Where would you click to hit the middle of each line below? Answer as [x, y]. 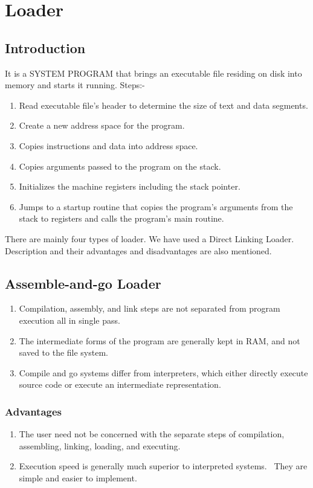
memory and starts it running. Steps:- [75, 85]
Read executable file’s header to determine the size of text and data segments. [163, 105]
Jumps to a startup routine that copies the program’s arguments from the [156, 206]
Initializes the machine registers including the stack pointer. [130, 186]
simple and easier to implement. [78, 477]
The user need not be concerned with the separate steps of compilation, [152, 434]
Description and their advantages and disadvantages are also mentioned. [138, 250]
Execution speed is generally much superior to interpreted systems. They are [163, 466]
